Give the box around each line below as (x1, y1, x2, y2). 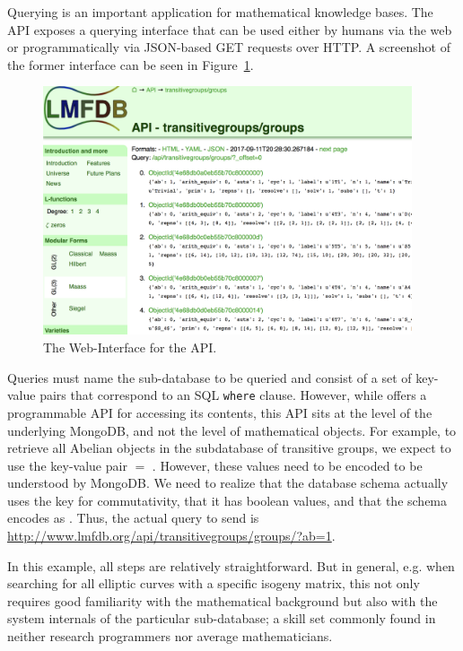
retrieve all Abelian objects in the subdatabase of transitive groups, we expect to (7, 438, 451, 457)
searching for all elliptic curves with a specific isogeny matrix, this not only (7, 574, 420, 593)
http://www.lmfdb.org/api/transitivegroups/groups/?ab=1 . (7, 526, 336, 545)
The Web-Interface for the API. (43, 338, 217, 357)
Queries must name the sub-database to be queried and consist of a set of (7, 368, 412, 386)
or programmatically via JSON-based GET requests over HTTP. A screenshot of (7, 38, 451, 56)
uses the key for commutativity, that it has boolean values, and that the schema (7, 490, 448, 509)
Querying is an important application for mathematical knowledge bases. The (7, 3, 433, 21)
